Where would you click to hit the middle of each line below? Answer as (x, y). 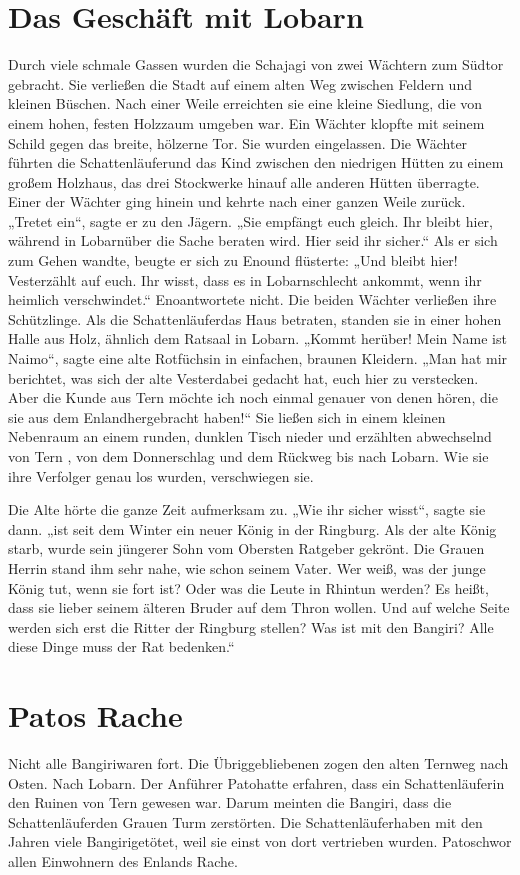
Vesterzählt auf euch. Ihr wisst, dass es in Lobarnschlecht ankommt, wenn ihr (245, 279)
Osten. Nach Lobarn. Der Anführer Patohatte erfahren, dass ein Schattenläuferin (256, 782)
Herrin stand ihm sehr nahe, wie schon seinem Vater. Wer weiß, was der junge (247, 567)
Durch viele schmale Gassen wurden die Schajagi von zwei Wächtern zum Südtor (256, 64)
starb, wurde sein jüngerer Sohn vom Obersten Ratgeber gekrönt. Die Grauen (246, 548)
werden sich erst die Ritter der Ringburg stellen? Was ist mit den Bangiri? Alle (251, 626)
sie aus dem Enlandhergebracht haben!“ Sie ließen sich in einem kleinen (227, 416)
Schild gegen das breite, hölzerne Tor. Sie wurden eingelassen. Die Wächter (238, 142)
